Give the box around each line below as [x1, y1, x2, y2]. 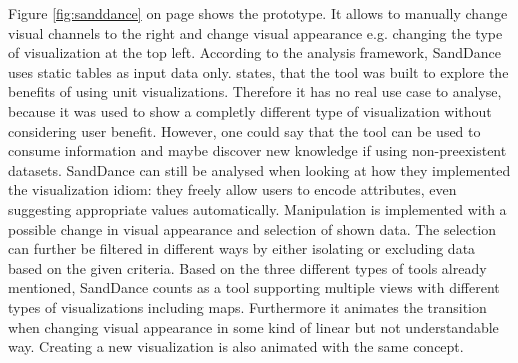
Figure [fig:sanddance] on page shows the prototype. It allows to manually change [8, 3, 508, 23]
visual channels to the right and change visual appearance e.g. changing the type [8, 22, 503, 43]
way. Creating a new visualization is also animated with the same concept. [8, 336, 464, 357]
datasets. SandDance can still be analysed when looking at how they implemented [8, 159, 511, 180]
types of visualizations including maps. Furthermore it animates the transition [8, 296, 487, 317]
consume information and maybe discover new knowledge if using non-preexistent [8, 140, 507, 161]
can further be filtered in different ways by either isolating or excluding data [8, 238, 476, 259]
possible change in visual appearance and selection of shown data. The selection [8, 218, 497, 239]
